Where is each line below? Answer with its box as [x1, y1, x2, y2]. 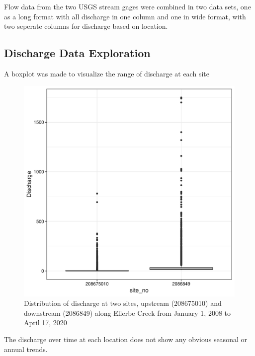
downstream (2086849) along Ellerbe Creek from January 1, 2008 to [24, 307, 231, 318]
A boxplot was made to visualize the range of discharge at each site [4, 68, 209, 78]
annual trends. [4, 344, 48, 354]
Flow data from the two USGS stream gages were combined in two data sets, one [4, 1, 251, 11]
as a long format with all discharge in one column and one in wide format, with [4, 11, 246, 21]
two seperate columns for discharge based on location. [4, 21, 168, 31]
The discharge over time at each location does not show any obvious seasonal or [4, 334, 247, 344]
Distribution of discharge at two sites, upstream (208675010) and [24, 298, 222, 308]
